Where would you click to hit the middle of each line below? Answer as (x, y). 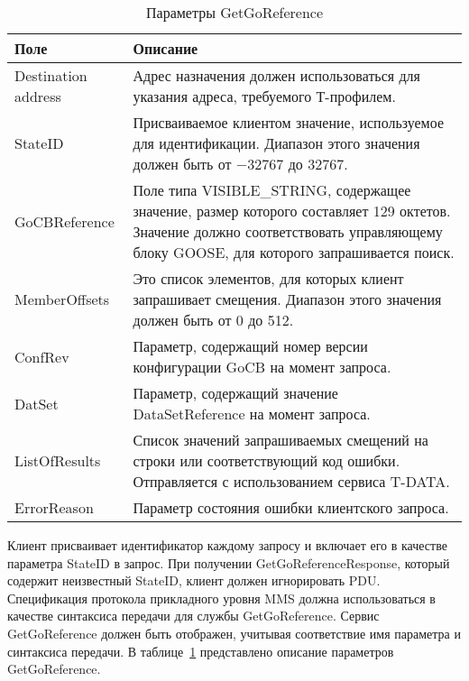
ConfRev (42, 356)
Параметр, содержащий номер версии (250, 346)
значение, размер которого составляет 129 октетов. (292, 211)
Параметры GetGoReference (234, 12)
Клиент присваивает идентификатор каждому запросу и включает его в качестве (227, 545)
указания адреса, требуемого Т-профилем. (264, 96)
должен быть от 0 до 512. (213, 320)
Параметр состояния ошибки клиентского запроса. (291, 507)
